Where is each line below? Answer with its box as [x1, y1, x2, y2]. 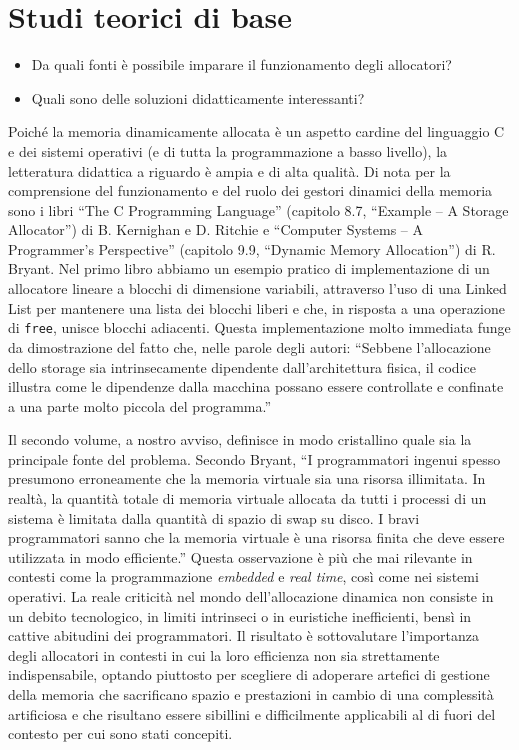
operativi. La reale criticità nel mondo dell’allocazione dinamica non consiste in [8, 586, 494, 607]
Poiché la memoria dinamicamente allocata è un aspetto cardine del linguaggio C [8, 121, 505, 142]
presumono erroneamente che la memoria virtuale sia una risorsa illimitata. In [8, 468, 486, 489]
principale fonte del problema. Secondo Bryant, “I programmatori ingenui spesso [8, 448, 501, 469]
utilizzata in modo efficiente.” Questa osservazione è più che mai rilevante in [8, 546, 473, 567]
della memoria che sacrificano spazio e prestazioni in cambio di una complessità [8, 684, 494, 704]
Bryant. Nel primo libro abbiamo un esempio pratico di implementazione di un [8, 258, 490, 279]
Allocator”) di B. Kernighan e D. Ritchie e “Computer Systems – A [8, 219, 423, 240]
